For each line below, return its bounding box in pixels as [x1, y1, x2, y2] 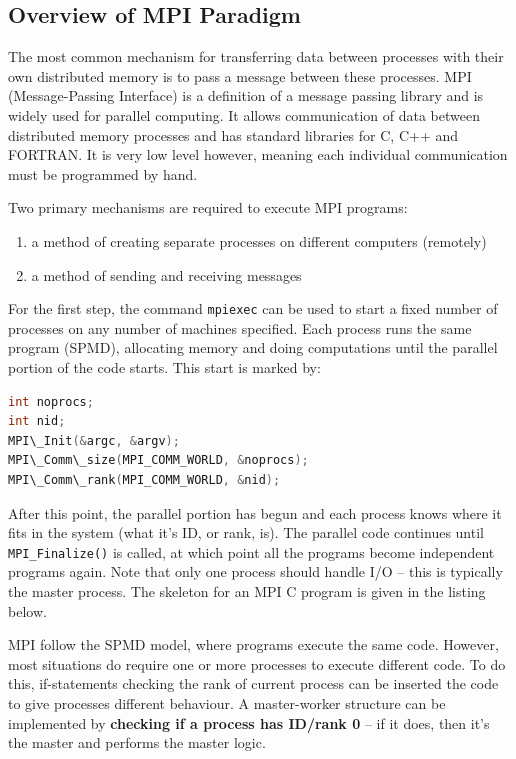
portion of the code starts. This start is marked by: [8, 356, 321, 377]
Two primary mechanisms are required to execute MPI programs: [8, 197, 408, 218]
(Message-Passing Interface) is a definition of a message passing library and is [8, 85, 484, 106]
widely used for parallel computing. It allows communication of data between [8, 104, 480, 125]
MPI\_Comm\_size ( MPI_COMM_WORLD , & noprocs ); [8, 453, 309, 468]
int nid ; [8, 414, 66, 429]
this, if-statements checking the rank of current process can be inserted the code [8, 673, 499, 694]
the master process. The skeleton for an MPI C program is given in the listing [8, 580, 486, 601]
